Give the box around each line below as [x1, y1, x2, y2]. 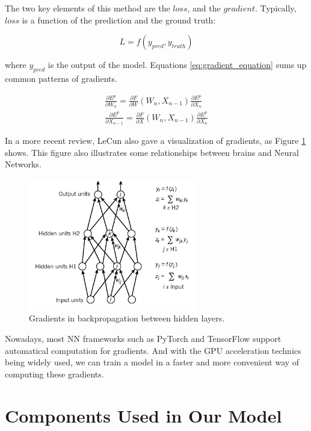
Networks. [5, 158, 42, 170]
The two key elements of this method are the [5, 2, 170, 14]
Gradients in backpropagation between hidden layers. [29, 312, 225, 324]
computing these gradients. [5, 367, 104, 380]
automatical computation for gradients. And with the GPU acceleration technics [5, 344, 301, 356]
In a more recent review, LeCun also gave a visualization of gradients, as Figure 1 [5, 134, 306, 147]
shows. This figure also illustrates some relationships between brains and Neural [5, 146, 300, 158]
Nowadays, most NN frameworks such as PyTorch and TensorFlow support [5, 332, 282, 344]
